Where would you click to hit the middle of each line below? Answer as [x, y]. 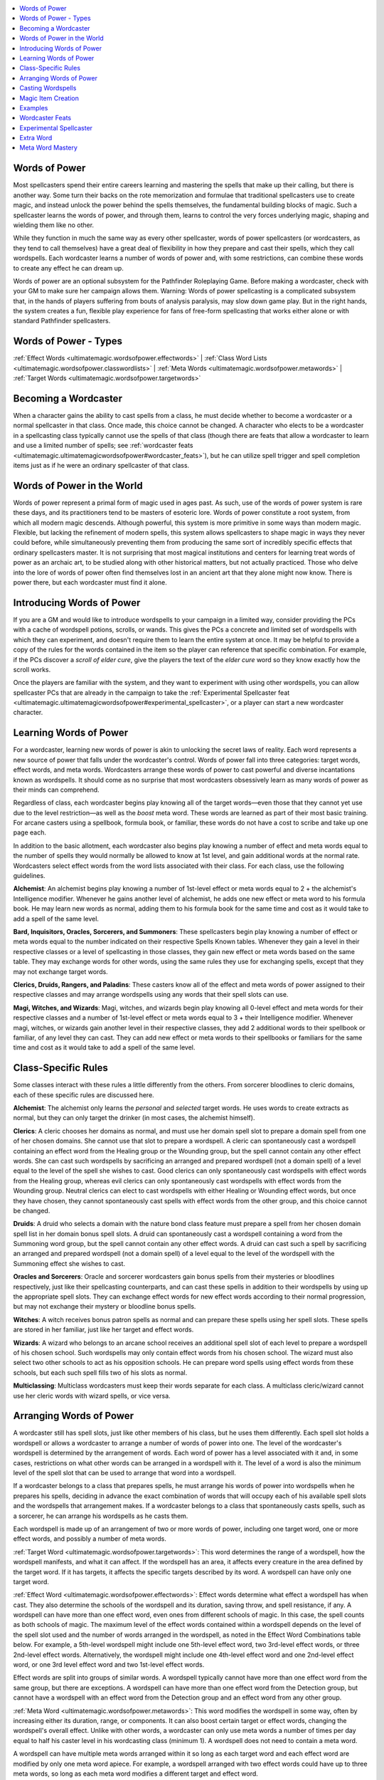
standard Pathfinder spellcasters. [62, 321]
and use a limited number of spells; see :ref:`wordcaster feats [103, 446]
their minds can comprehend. [56, 790]
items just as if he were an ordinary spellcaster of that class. [101, 465]
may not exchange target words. [60, 971]
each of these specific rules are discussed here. [84, 1095]
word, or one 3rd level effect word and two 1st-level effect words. [109, 1665]
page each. [30, 832]
